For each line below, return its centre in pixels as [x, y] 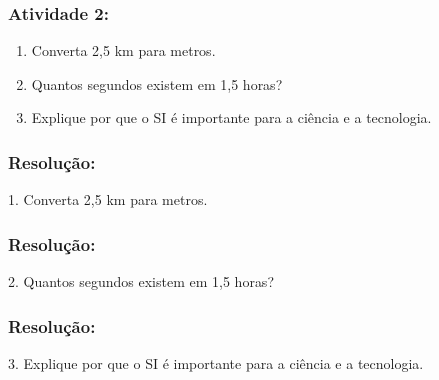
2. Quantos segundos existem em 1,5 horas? [141, 281]
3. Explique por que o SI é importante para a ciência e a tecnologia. [216, 362]
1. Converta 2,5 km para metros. [108, 199]
